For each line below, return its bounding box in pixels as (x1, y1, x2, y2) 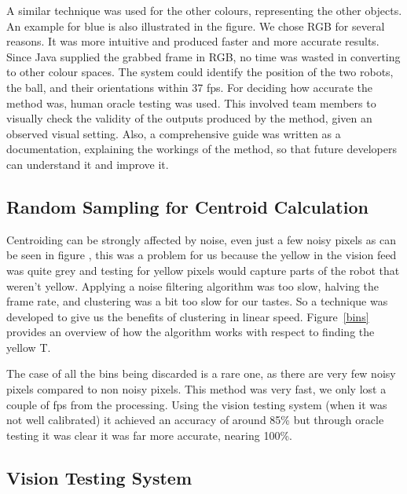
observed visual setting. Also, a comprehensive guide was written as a (6, 125, 341, 141)
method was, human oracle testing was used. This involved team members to (6, 94, 376, 111)
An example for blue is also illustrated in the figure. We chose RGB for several (6, 17, 385, 34)
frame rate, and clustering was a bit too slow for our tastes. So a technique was (6, 293, 388, 309)
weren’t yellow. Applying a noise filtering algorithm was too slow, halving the (6, 277, 379, 294)
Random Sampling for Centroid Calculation (6, 194, 368, 218)
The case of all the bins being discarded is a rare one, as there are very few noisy (6, 365, 396, 382)
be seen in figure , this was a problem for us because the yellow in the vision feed (6, 247, 397, 263)
